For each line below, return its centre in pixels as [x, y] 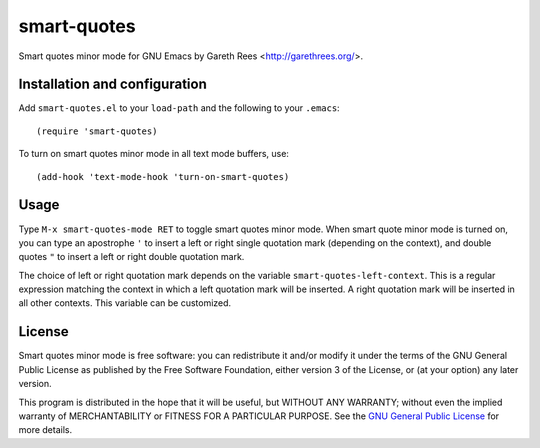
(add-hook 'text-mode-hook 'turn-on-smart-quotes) [163, 176]
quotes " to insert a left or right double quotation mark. [131, 257]
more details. [45, 430]
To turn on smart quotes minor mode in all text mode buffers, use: [154, 154]
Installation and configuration [112, 84]
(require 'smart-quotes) [97, 131]
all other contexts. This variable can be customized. [125, 303]
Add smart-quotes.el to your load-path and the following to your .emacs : [179, 108]
